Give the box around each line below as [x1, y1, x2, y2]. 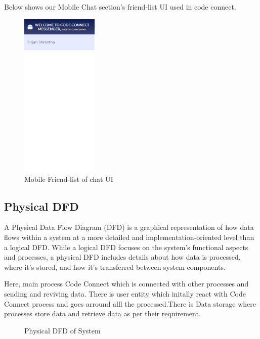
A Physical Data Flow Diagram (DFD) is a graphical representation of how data [4, 222, 254, 232]
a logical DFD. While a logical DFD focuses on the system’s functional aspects [4, 241, 248, 252]
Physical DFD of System [24, 325, 101, 335]
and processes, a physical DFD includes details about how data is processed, [4, 252, 241, 262]
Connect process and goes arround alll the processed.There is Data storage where [4, 298, 256, 309]
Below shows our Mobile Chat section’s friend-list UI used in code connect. [4, 2, 236, 12]
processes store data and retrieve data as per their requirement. [4, 308, 201, 319]
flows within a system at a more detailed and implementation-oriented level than [4, 231, 254, 242]
